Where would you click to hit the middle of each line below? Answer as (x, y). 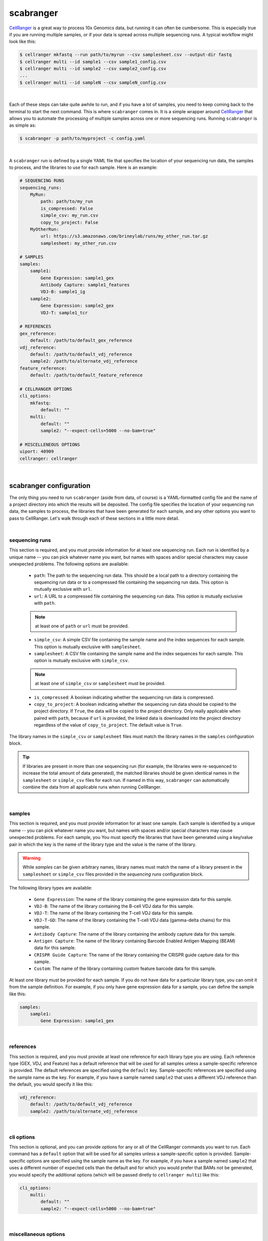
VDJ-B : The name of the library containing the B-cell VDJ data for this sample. (114, 906)
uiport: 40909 (37, 451)
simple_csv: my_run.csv (69, 215)
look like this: (23, 42)
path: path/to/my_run (67, 202)
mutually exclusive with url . (63, 589)
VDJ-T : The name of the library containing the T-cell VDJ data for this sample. (114, 913)
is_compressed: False (67, 208)
